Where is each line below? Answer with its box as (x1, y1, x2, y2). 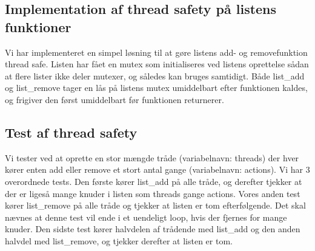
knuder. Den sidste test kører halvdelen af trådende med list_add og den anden (5, 223, 300, 235)
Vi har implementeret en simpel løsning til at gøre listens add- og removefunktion (5, 45, 308, 58)
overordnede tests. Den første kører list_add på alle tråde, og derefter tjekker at (5, 175, 302, 187)
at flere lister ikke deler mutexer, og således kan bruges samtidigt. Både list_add (5, 69, 305, 82)
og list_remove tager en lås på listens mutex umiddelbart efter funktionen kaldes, (5, 81, 308, 94)
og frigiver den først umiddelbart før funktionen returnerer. (5, 93, 224, 105)
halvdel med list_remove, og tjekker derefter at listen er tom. (5, 234, 233, 247)
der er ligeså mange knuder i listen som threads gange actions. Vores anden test (5, 187, 300, 199)
